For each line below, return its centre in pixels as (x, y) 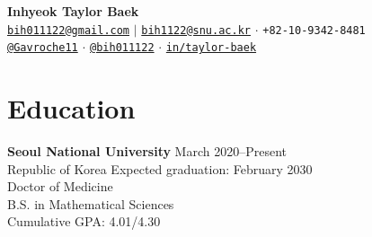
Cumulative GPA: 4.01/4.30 (84, 221)
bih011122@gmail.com (69, 30)
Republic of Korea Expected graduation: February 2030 (160, 168)
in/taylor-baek (211, 48)
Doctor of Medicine (60, 186)
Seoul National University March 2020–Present (147, 151)
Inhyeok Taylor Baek (73, 11)
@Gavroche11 (43, 48)
